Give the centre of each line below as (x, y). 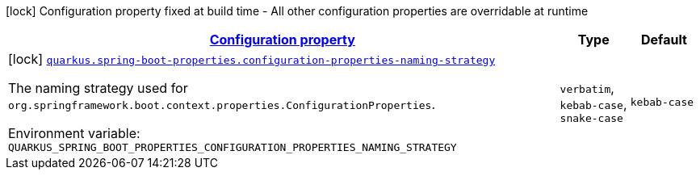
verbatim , (587, 88)
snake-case (591, 118)
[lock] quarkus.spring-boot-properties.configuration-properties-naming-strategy (252, 59)
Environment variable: (74, 133)
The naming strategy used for (98, 88)
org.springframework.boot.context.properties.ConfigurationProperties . (222, 104)
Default (664, 40)
